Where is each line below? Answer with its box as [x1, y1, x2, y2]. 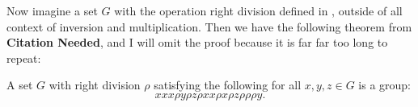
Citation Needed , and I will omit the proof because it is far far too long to [6, 34, 388, 51]
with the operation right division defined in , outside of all [114, 2, 403, 19]
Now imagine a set [6, 2, 98, 19]
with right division [49, 76, 141, 93]
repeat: [6, 49, 41, 66]
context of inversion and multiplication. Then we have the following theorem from [6, 18, 412, 35]
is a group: [358, 76, 412, 93]
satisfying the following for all [154, 76, 302, 93]
